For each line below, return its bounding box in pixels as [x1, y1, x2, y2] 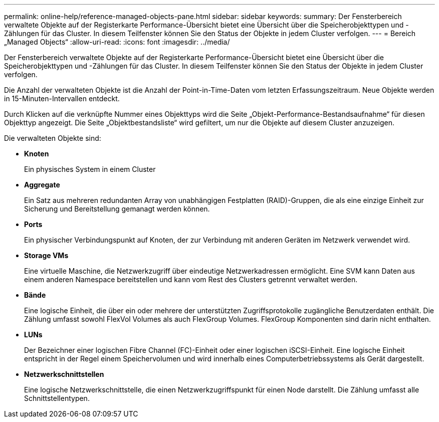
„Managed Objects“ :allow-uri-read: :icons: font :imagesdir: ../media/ [4, 38, 230, 46]
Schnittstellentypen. [24, 394, 90, 402]
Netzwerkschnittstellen [24, 370, 104, 378]
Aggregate [24, 180, 60, 189]
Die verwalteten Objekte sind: [4, 134, 101, 142]
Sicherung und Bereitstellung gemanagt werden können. [24, 204, 210, 213]
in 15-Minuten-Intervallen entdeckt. [4, 94, 120, 103]
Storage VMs [24, 251, 69, 260]
